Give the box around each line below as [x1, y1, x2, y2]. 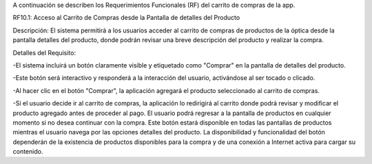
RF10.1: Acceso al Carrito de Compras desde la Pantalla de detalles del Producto [12, 14, 240, 22]
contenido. [12, 147, 43, 156]
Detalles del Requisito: [12, 48, 76, 57]
